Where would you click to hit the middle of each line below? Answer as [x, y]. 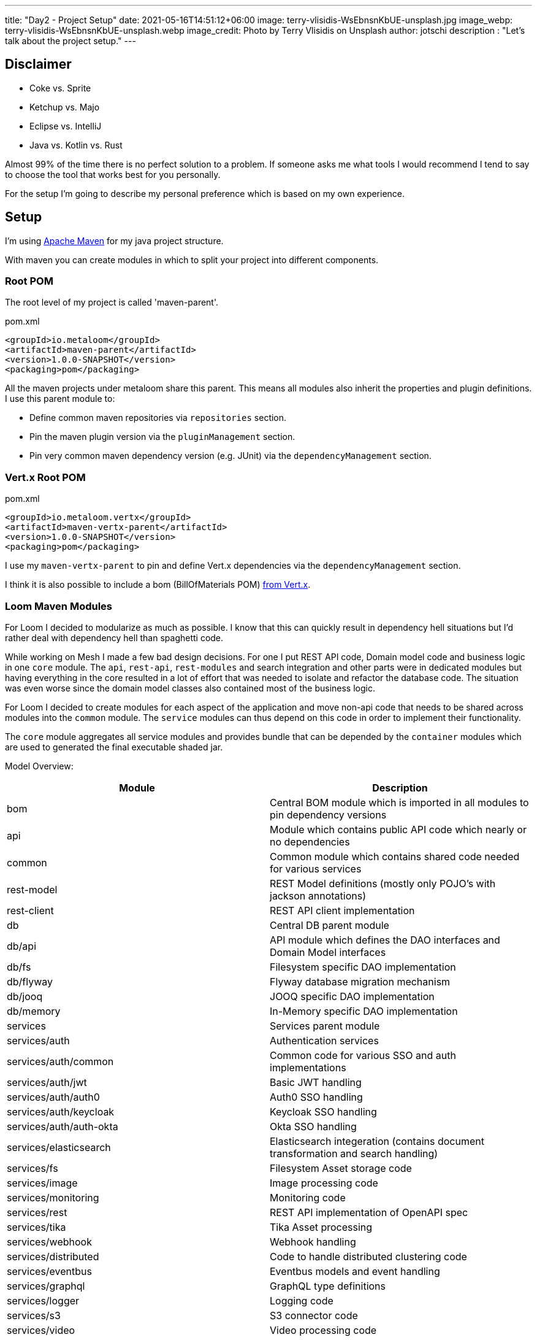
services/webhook [49, 1242]
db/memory [34, 1011]
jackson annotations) [318, 895]
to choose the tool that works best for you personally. [113, 174]
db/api [22, 946]
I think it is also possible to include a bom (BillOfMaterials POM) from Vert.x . [158, 585]
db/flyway [30, 981]
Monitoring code [308, 1197]
